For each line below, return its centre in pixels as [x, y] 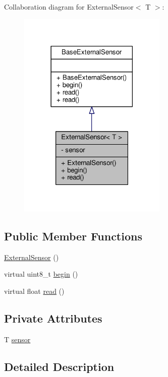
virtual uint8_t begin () [41, 274]
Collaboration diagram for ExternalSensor [69, 7]
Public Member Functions [73, 236]
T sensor [17, 339]
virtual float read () [34, 291]
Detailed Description [59, 366]
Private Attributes [53, 318]
